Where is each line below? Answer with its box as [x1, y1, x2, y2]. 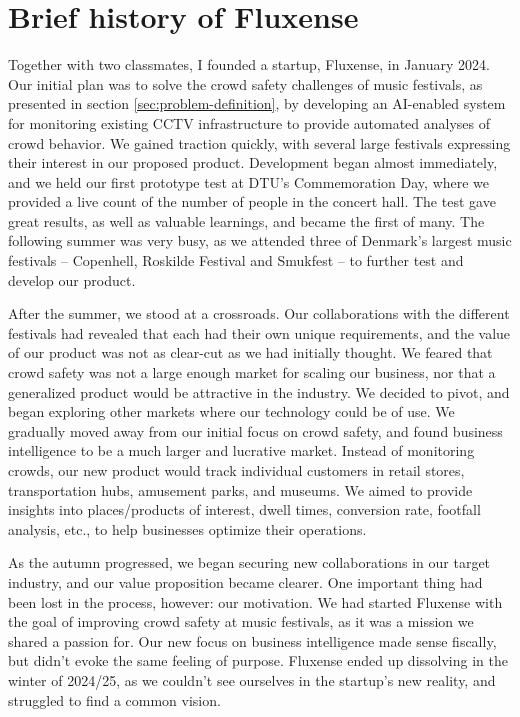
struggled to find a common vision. [8, 689, 221, 710]
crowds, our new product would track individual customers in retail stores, [8, 460, 465, 480]
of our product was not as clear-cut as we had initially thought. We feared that [8, 342, 493, 363]
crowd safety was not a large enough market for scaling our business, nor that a [8, 362, 496, 383]
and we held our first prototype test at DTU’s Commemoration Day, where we [8, 171, 490, 192]
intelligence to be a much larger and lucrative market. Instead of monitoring [8, 440, 475, 461]
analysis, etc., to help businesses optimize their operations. [8, 518, 367, 539]
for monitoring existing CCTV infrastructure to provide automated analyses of [8, 112, 491, 133]
